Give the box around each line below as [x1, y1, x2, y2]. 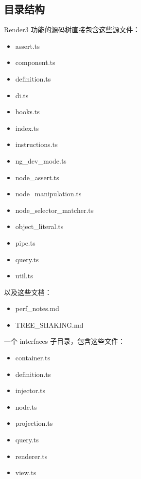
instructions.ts [15, 139, 58, 149]
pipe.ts [15, 237, 35, 248]
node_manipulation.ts [15, 188, 82, 199]
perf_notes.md [15, 303, 59, 313]
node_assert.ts [15, 172, 59, 182]
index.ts [15, 123, 39, 133]
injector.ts [15, 385, 45, 396]
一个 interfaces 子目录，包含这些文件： [4, 336, 125, 346]
